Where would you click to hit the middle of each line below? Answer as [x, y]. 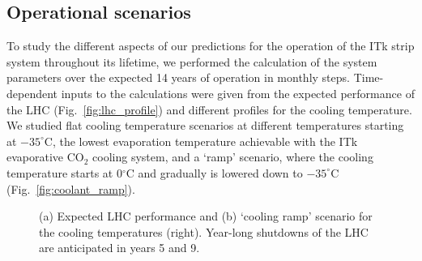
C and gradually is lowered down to [214, 172]
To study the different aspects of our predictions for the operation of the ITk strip [211, 46]
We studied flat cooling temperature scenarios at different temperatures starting [205, 125]
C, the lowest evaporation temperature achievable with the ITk [201, 141]
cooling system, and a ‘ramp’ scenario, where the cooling [233, 157]
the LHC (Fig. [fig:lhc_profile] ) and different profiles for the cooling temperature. [209, 109]
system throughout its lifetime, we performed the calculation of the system [192, 61]
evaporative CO [45, 157]
